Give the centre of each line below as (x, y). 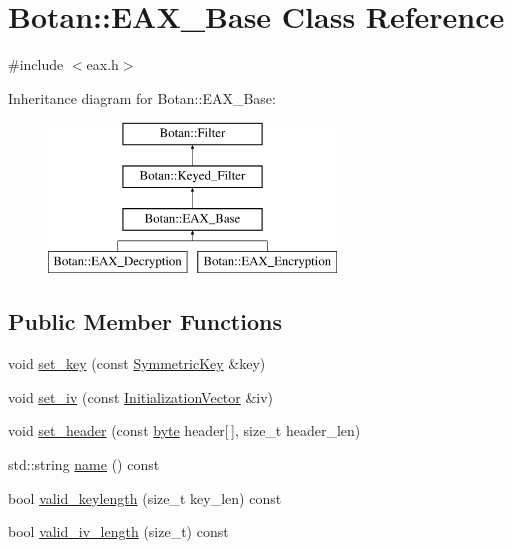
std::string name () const (84, 464)
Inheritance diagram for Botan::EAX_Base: (142, 97)
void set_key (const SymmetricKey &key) (137, 363)
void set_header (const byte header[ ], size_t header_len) (184, 430)
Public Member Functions (145, 321)
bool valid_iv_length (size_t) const (118, 531)
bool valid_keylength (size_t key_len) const (145, 497)
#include (36, 64)
